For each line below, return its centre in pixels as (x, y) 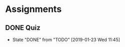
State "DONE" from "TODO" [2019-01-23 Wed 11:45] (66, 39)
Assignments (33, 9)
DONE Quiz (23, 28)
